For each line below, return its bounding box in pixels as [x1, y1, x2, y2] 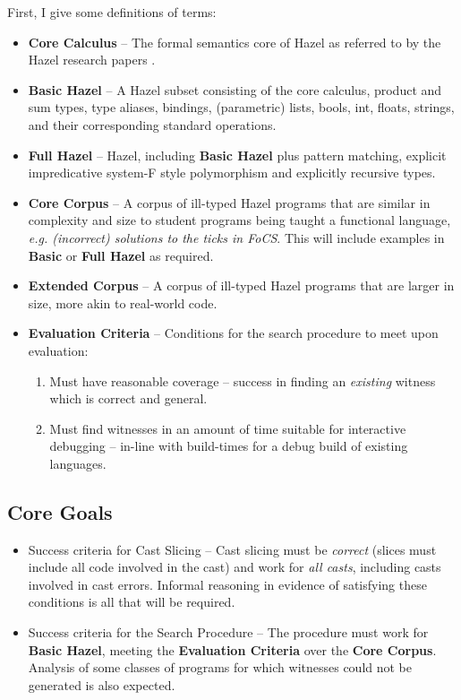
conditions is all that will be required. [28, 592, 235, 611]
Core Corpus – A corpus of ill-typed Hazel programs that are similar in [28, 193, 431, 212]
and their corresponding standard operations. [28, 115, 277, 134]
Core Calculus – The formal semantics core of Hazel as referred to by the [28, 32, 441, 51]
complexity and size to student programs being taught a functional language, [28, 211, 451, 229]
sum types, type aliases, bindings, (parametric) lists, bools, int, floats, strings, [28, 98, 455, 117]
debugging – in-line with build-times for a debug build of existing [49, 436, 408, 455]
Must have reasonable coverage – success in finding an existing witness [49, 371, 436, 390]
